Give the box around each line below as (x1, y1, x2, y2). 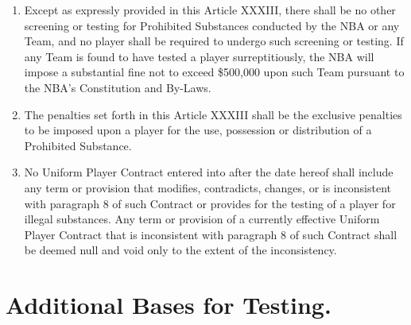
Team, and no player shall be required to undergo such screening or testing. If (24, 33, 404, 49)
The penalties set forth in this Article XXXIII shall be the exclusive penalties (24, 106, 402, 122)
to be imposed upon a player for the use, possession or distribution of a (24, 122, 372, 138)
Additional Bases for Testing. (6, 288, 332, 321)
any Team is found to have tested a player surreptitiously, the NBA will (24, 48, 374, 64)
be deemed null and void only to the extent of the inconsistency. (24, 242, 337, 258)
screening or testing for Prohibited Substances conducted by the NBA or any (24, 17, 400, 33)
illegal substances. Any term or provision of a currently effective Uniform (24, 211, 380, 227)
